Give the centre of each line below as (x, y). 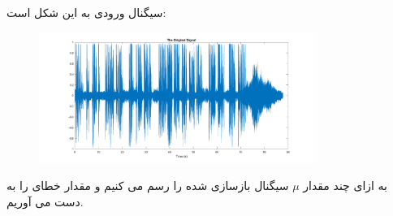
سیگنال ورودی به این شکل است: (86, 13)
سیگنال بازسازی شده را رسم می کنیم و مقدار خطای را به (148, 186)
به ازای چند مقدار (345, 186)
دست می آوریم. (45, 201)
